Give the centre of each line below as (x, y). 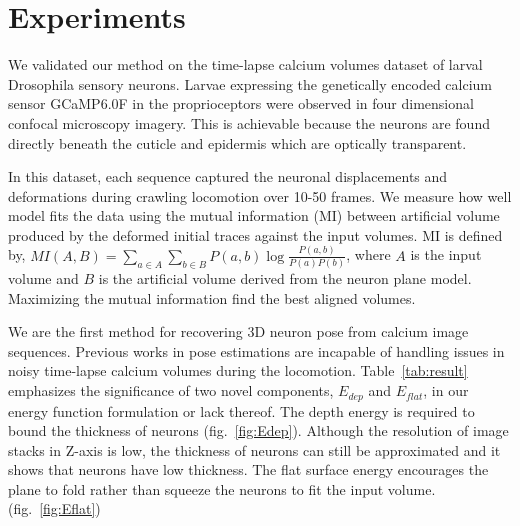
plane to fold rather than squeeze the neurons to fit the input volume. (222, 488)
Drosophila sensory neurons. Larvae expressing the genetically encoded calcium (250, 83)
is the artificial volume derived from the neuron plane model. (285, 278)
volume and (43, 278)
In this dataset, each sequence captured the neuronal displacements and (228, 176)
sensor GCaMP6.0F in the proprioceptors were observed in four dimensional (241, 103)
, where (368, 254)
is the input (446, 254)
